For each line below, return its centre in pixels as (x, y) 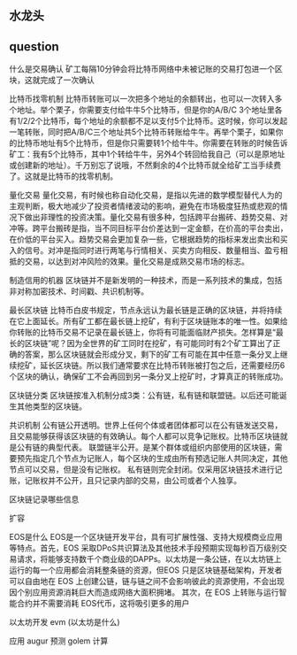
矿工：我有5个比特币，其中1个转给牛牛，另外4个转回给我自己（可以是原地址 (147, 154)
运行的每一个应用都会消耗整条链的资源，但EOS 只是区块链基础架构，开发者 (146, 570)
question (34, 46)
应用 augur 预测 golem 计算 (59, 641)
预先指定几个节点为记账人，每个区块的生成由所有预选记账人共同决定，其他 (152, 458)
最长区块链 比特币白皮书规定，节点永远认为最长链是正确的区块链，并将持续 (146, 310)
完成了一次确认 (67, 80)
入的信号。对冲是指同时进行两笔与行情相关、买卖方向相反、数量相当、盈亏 (145, 250)
